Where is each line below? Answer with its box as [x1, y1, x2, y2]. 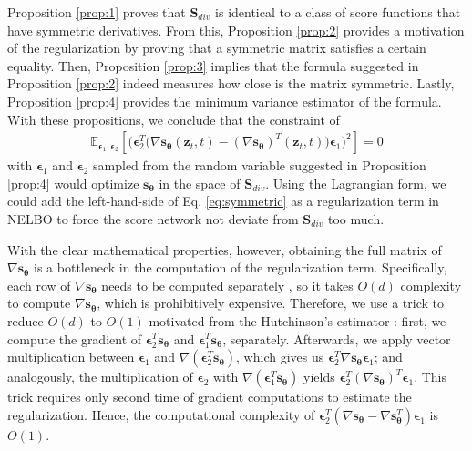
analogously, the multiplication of [7, 367, 193, 386]
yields [303, 367, 335, 386]
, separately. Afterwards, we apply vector [222, 329, 451, 348]
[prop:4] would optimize [7, 173, 139, 192]
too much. [328, 209, 385, 228]
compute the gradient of [7, 329, 142, 348]
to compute [7, 293, 71, 313]
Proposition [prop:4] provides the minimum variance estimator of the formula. [7, 91, 442, 110]
